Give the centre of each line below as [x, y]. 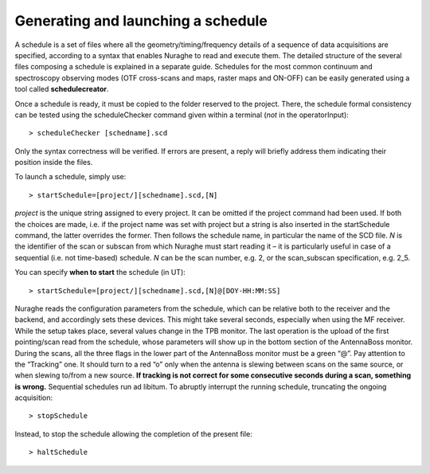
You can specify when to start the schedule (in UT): [100, 272]
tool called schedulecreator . [62, 89]
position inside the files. [54, 163]
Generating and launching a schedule [141, 21]
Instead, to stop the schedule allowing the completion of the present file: [133, 433]
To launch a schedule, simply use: [70, 177]
